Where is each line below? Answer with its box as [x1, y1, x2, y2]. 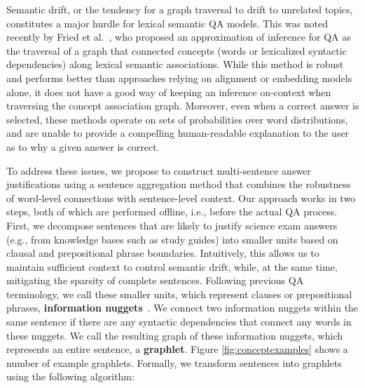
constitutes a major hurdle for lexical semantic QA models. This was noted [6, 15, 329, 30]
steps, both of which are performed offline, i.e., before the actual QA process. [6, 204, 338, 219]
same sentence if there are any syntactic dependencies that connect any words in [6, 314, 352, 329]
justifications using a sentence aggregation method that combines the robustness [6, 177, 351, 192]
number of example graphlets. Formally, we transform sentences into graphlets [6, 355, 342, 370]
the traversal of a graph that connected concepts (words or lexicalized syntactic [6, 43, 347, 58]
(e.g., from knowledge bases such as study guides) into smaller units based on [6, 232, 338, 246]
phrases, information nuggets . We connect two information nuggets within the [6, 300, 359, 315]
